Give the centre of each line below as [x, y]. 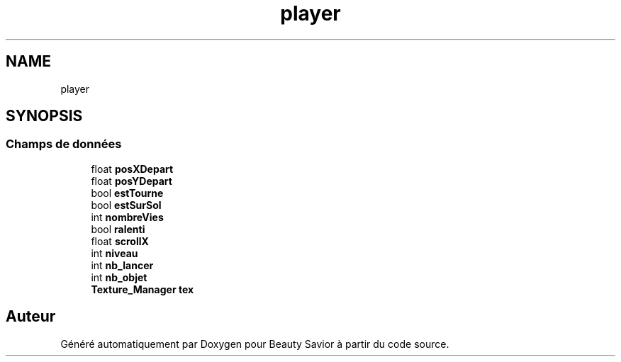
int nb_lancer [122, 265]
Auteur [31, 317]
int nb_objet [119, 277]
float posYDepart [132, 181]
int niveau [114, 253]
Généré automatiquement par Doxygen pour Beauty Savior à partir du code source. [255, 344]
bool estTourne [127, 193]
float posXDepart [132, 169]
